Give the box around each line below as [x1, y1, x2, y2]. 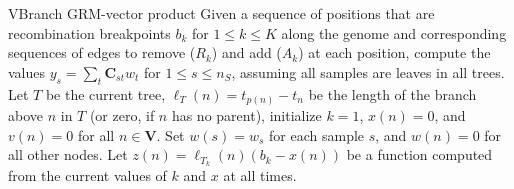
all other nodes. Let [8, 144, 128, 165]
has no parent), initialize [171, 105, 322, 126]
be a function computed [346, 144, 493, 165]
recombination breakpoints [8, 22, 171, 43]
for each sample [269, 124, 365, 145]
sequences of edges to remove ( [8, 42, 196, 63]
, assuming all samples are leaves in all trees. [231, 61, 505, 82]
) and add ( [211, 42, 282, 63]
